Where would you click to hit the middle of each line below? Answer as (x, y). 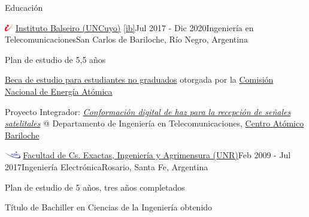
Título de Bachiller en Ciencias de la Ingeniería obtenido (109, 207)
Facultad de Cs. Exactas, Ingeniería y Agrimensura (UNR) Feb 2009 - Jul (157, 155)
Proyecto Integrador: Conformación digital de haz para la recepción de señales (148, 111)
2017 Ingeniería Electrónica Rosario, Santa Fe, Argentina (107, 166)
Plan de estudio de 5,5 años (55, 59)
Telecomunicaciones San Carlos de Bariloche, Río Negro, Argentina (126, 39)
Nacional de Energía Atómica (59, 91)
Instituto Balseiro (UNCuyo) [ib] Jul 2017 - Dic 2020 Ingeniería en (134, 27)
